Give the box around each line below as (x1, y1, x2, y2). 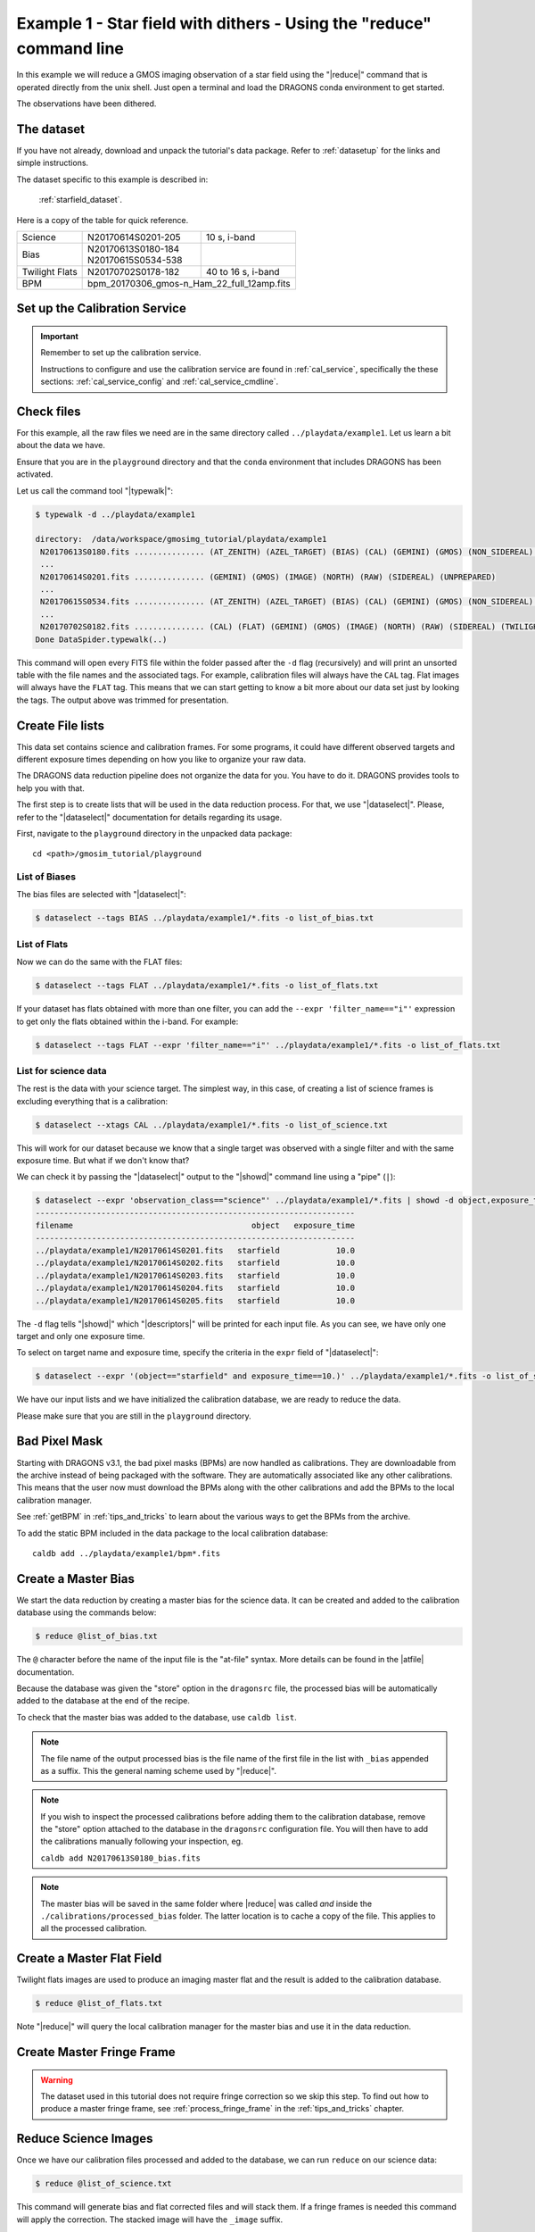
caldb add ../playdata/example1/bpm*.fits (32, 1548, 221, 1558)
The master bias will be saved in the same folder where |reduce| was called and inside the (40, 1898, 373, 1909)
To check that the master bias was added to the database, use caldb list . (16, 1711, 298, 1722)
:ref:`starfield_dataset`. (38, 195, 123, 205)
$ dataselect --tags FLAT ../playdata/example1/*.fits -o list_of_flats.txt (35, 980, 379, 991)
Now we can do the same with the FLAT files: (16, 956, 183, 968)
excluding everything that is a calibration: (16, 1095, 169, 1106)
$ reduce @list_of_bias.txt (35, 1631, 158, 1642)
